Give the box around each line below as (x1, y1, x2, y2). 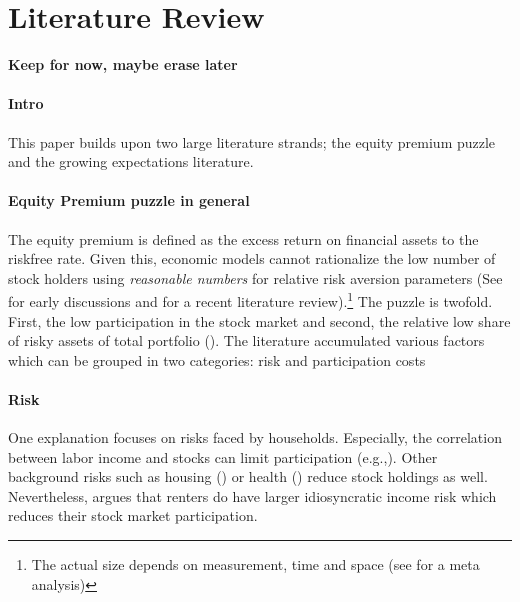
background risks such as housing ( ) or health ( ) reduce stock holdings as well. (8, 466, 488, 487)
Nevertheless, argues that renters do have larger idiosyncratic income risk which (8, 485, 497, 506)
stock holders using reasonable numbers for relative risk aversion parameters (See (8, 267, 503, 288)
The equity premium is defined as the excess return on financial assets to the (8, 228, 479, 249)
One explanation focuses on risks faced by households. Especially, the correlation (8, 427, 502, 448)
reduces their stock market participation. (8, 505, 258, 526)
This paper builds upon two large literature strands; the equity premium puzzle (8, 131, 496, 152)
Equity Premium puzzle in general (8, 190, 250, 211)
